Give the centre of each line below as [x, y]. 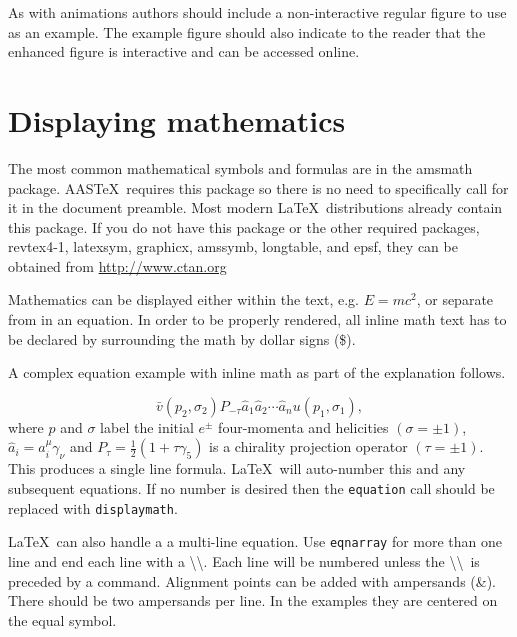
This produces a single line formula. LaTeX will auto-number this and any [237, 468]
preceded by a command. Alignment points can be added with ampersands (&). [252, 580]
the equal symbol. [62, 619]
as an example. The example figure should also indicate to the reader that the [247, 31]
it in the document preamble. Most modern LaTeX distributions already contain [255, 207]
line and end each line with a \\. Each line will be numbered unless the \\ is [244, 561]
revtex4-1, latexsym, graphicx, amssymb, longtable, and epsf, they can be [233, 246]
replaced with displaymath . [93, 507]
